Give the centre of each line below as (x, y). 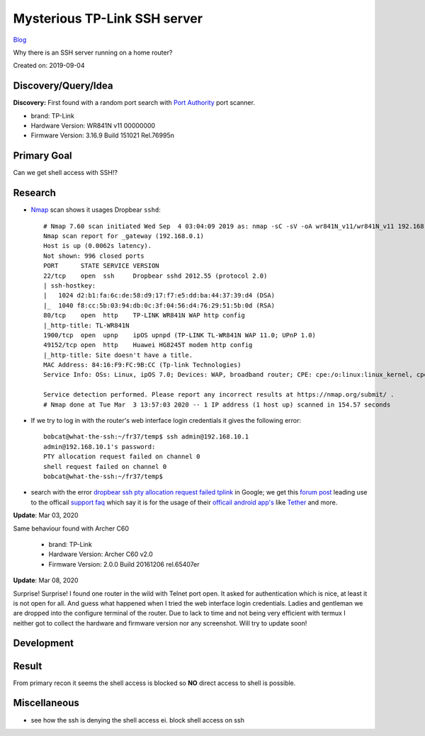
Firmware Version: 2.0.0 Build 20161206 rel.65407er (124, 564)
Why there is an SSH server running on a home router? (93, 52)
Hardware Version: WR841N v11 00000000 (93, 126)
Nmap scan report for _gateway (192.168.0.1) (124, 236)
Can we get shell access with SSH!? (66, 173)
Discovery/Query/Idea (63, 86)
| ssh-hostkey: (70, 285)
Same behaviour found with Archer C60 (71, 528)
